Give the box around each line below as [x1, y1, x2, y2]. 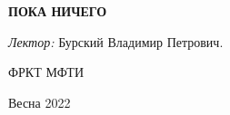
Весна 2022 [8, 92, 71, 111]
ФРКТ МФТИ [8, 62, 85, 81]
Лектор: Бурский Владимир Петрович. [8, 32, 224, 51]
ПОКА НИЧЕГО [8, 2, 107, 20]
